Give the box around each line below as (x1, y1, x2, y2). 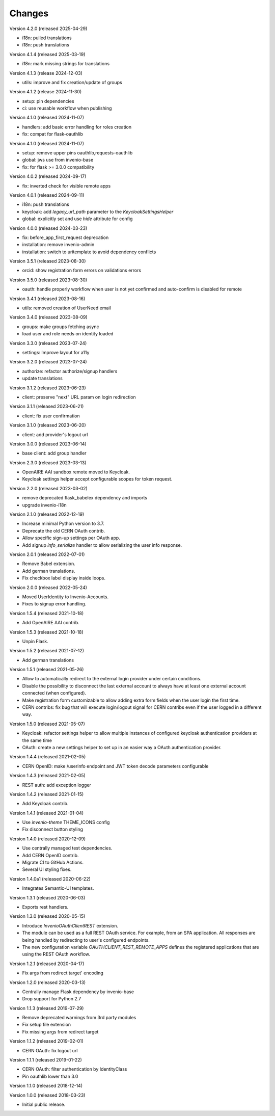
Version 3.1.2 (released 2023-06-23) (9, 385, 86, 391)
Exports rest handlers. (22, 904, 69, 910)
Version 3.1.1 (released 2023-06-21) (9, 403, 84, 410)
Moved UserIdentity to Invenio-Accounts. (22, 594, 109, 600)
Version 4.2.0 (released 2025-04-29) (9, 25, 88, 32)
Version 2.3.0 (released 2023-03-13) (9, 459, 87, 466)
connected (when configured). (22, 690, 87, 696)
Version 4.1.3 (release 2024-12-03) (9, 70, 82, 76)
